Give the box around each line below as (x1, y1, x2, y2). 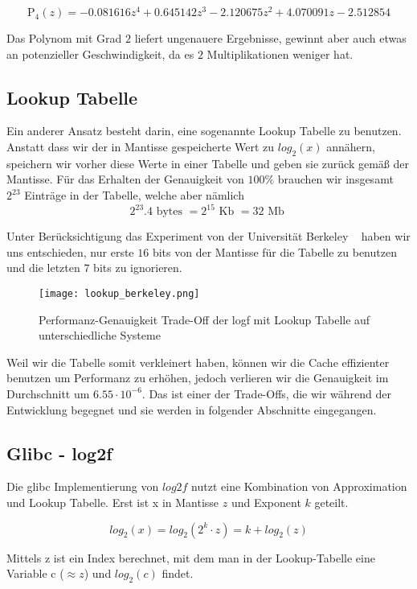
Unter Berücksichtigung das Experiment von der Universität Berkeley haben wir (6, 228, 411, 245)
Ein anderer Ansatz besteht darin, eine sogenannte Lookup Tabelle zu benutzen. (6, 122, 402, 139)
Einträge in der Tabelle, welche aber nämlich (24, 187, 244, 204)
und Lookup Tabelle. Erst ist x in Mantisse (6, 493, 219, 510)
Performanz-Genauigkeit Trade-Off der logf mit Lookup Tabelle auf (39, 311, 370, 327)
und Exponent (231, 493, 301, 510)
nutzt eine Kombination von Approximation (191, 478, 407, 495)
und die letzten (6, 259, 80, 276)
